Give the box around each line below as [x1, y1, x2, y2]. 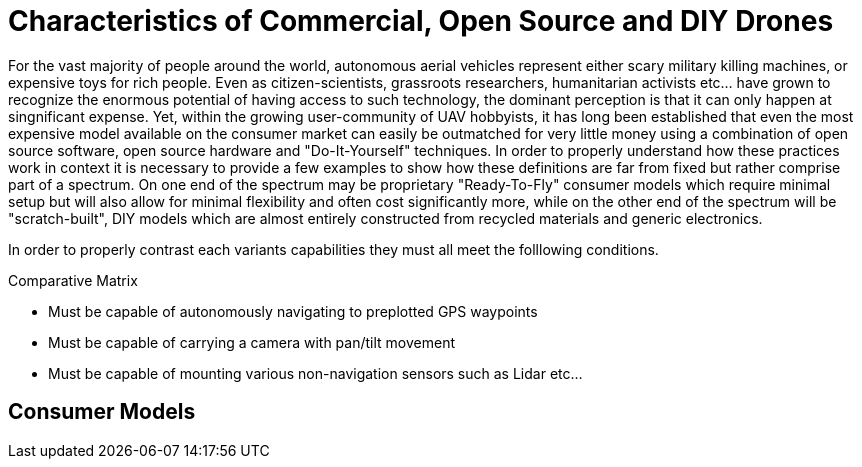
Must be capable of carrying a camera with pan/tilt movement [48, 333, 455, 351]
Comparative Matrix [8, 271, 138, 289]
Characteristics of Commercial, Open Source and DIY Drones [8, 4, 834, 38]
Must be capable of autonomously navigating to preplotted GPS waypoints [48, 302, 538, 320]
